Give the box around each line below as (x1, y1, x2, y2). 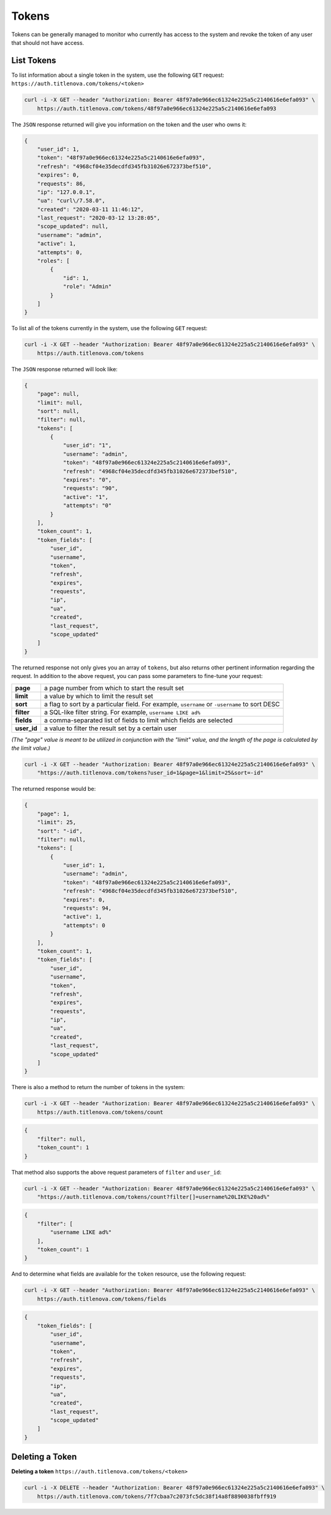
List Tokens (11, 55, 56, 66)
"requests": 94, (63, 905, 112, 912)
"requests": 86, (37, 180, 86, 187)
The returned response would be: (11, 785, 96, 793)
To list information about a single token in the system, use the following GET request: (11, 71, 225, 79)
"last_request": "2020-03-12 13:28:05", (37, 215, 161, 222)
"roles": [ (37, 258, 70, 264)
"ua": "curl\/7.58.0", (37, 197, 105, 204)
